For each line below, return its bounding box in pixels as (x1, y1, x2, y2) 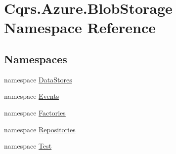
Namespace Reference (4, 17, 156, 38)
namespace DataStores (4, 74, 72, 84)
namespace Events (4, 91, 59, 101)
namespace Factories (4, 107, 66, 117)
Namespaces (4, 51, 67, 66)
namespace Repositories (4, 124, 76, 134)
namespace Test (4, 141, 52, 151)
